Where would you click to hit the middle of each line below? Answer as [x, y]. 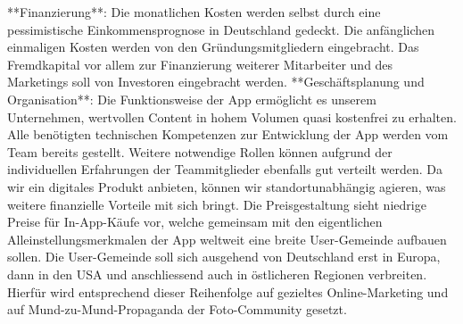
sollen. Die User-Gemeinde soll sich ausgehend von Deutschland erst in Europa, [224, 257]
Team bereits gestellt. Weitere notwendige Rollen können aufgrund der [200, 151]
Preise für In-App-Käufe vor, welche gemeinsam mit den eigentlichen [195, 222]
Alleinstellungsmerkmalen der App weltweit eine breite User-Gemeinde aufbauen [227, 239]
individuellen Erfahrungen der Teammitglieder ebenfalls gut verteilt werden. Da [225, 169]
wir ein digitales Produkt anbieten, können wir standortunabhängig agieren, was [227, 186]
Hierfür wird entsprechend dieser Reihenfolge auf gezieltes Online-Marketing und [228, 291]
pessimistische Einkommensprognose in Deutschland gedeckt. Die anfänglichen [221, 29]
